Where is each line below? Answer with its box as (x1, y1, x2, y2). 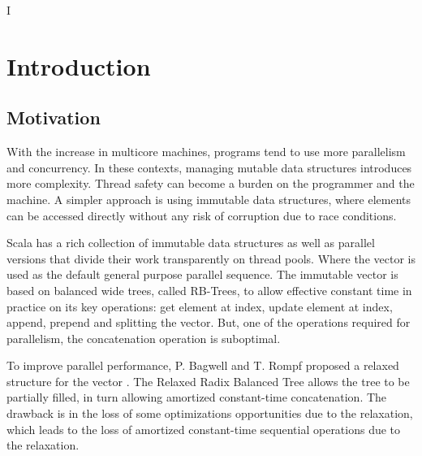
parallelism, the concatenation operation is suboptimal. (6, 329, 281, 346)
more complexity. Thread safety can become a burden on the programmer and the (6, 175, 415, 192)
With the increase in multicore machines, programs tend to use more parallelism (6, 143, 406, 160)
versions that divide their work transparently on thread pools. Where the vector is (6, 250, 416, 267)
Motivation (6, 105, 101, 130)
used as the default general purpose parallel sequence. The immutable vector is (6, 266, 398, 283)
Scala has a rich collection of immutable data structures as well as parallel (6, 234, 375, 251)
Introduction (6, 49, 151, 82)
